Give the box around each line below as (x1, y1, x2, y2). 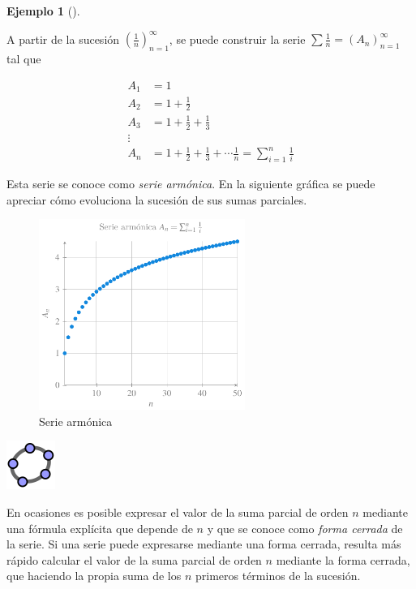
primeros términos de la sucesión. (195, 567, 361, 584)
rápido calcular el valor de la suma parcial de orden (6, 551, 262, 568)
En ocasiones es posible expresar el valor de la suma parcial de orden (6, 503, 349, 520)
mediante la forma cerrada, (276, 551, 410, 568)
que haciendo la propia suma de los (6, 567, 182, 584)
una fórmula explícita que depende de (6, 519, 193, 536)
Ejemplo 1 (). (6, 2, 80, 19)
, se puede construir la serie (169, 30, 306, 47)
